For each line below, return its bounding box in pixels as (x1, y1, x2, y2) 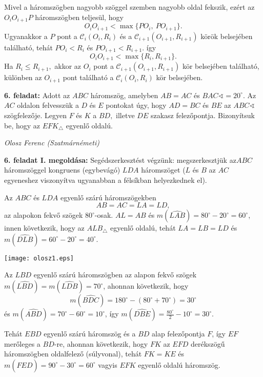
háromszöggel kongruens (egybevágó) (4, 164, 120, 175)
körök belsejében (200, 30, 253, 41)
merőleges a (4, 338, 41, 349)
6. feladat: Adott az (4, 89, 70, 100)
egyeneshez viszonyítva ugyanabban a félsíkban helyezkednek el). (4, 175, 207, 185)
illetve (116, 110, 135, 121)
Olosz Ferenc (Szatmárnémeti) (4, 137, 99, 148)
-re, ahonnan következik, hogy (54, 338, 148, 349)
